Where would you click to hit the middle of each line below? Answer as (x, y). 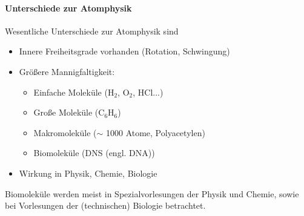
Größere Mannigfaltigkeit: (67, 71)
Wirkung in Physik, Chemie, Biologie (88, 173)
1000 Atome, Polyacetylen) (155, 132)
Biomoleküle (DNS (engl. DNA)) (94, 153)
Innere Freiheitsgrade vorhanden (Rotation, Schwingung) (124, 51)
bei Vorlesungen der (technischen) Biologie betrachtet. (105, 205)
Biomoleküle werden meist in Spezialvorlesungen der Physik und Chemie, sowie (152, 193)
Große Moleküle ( (66, 112)
